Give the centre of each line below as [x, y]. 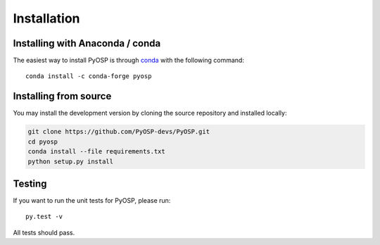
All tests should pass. [44, 232]
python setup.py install [71, 161]
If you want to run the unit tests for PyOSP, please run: [92, 201]
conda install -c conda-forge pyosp [89, 76]
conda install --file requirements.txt [96, 152]
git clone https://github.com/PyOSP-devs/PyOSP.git [119, 132]
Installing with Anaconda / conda [87, 43]
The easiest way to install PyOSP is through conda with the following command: [128, 61]
